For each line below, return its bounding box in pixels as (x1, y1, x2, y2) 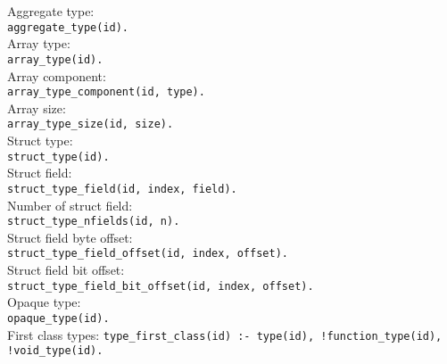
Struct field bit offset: (7, 261, 125, 278)
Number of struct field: (7, 195, 133, 214)
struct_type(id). (7, 150, 110, 163)
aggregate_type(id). (7, 21, 129, 34)
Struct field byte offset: (7, 227, 133, 246)
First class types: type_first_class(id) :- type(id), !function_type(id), (7, 325, 443, 343)
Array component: (7, 66, 106, 85)
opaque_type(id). (7, 311, 110, 325)
